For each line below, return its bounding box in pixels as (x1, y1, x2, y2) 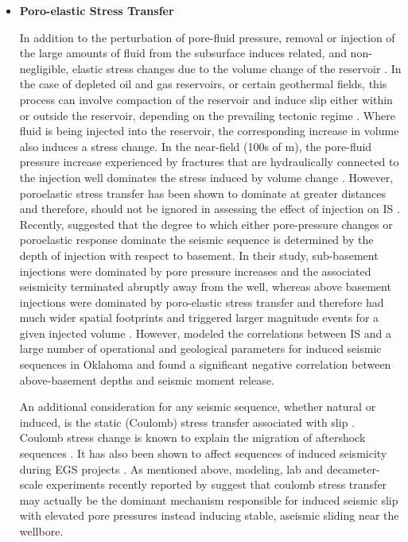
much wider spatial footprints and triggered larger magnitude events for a (19, 309, 379, 326)
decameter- (326, 460, 380, 477)
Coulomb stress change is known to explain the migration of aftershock (19, 429, 366, 446)
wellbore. (19, 523, 64, 539)
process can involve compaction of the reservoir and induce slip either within (19, 91, 393, 107)
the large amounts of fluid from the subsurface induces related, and (19, 45, 347, 61)
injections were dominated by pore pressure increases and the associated (19, 262, 371, 279)
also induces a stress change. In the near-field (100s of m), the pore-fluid (19, 137, 372, 154)
